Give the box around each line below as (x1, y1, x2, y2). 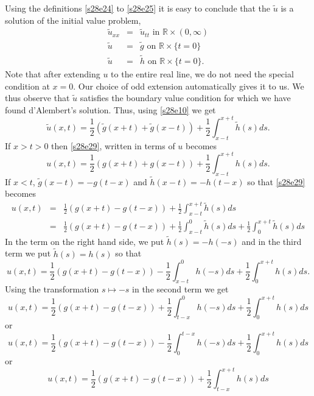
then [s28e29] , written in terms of (51, 139, 175, 152)
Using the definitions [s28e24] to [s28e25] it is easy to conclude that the (5, 2, 271, 14)
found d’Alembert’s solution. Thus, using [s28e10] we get (5, 103, 216, 116)
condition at (5, 79, 50, 92)
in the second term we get (132, 283, 229, 295)
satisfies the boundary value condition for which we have (80, 91, 291, 104)
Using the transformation (5, 283, 99, 295)
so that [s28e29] (247, 175, 305, 188)
